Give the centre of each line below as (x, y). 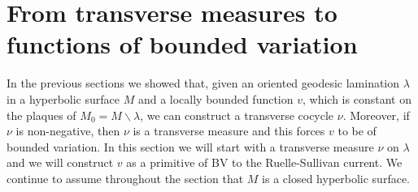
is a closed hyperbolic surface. (336, 178)
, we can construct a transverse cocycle (237, 115)
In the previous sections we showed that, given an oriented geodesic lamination (203, 83)
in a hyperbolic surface (63, 98)
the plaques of (41, 115)
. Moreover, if (376, 115)
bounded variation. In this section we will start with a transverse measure (190, 146)
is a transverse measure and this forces (229, 131)
